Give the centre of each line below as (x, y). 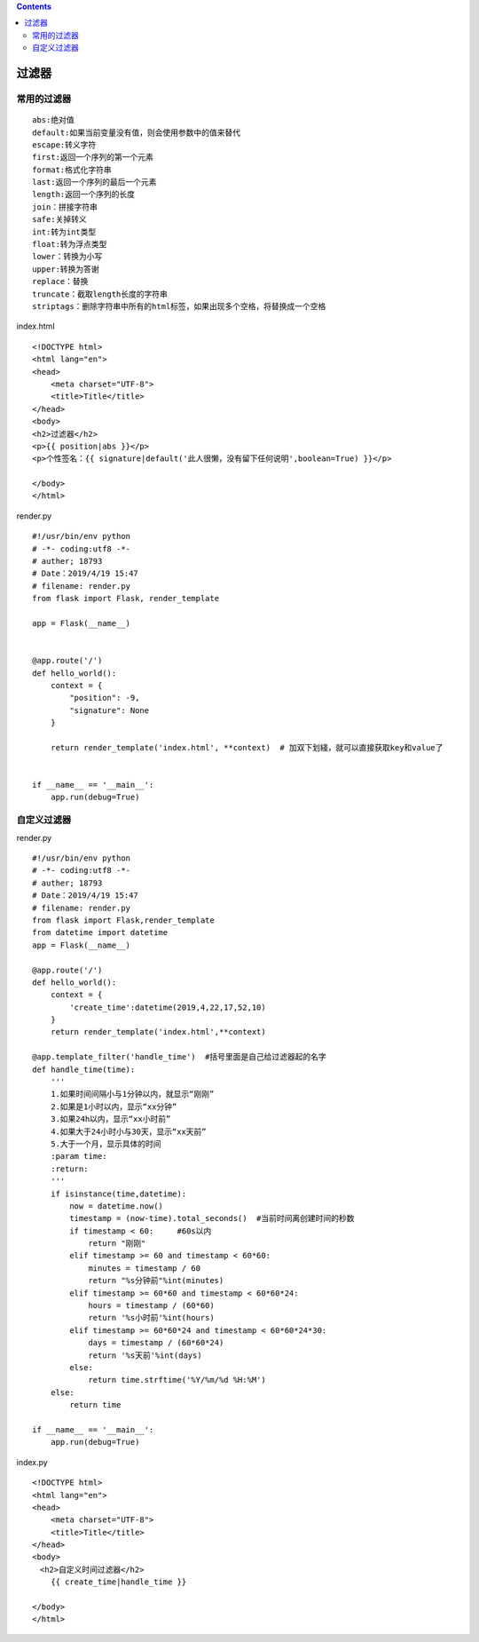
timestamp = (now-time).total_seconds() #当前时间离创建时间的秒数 (212, 1218)
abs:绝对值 (53, 120)
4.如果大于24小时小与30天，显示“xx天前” (129, 1131)
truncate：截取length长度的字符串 (100, 294)
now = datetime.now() (117, 1206)
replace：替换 (60, 282)
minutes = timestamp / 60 (145, 1268)
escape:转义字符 (64, 145)
